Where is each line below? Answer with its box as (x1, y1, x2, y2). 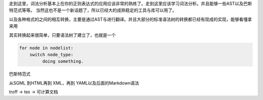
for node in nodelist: (19, 45, 74, 50)
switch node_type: (29, 51, 74, 57)
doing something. (42, 59, 84, 64)
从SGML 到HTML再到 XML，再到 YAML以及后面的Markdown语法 (9, 80, 139, 86)
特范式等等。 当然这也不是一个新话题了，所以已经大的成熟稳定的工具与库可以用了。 (9, 7, 177, 13)
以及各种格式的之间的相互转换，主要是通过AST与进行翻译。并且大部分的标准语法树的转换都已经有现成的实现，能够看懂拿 (9, 16, 252, 22)
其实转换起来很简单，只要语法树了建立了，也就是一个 (9, 32, 116, 38)
